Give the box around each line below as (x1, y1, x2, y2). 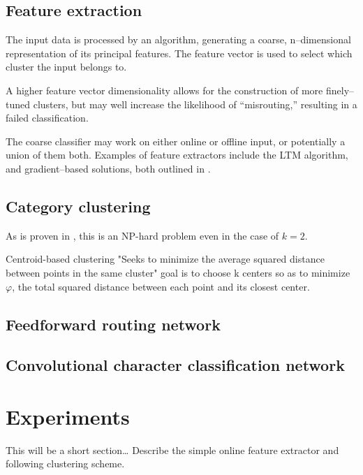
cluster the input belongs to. (6, 59, 127, 74)
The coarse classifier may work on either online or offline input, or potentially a (6, 133, 346, 148)
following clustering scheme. (6, 456, 125, 471)
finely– (325, 82, 355, 97)
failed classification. (6, 110, 89, 125)
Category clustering (6, 195, 151, 217)
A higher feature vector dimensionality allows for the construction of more (6, 82, 323, 97)
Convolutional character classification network (6, 354, 345, 376)
